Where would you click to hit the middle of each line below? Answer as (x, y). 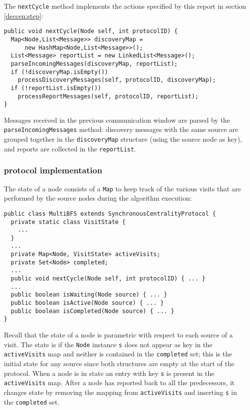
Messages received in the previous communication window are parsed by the (117, 120)
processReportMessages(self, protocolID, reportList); (108, 96)
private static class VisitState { (68, 222)
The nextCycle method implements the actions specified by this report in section (125, 6)
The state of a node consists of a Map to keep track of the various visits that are (122, 188)
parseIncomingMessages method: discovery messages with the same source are (121, 129)
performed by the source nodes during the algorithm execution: (98, 198)
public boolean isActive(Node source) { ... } (87, 303)
